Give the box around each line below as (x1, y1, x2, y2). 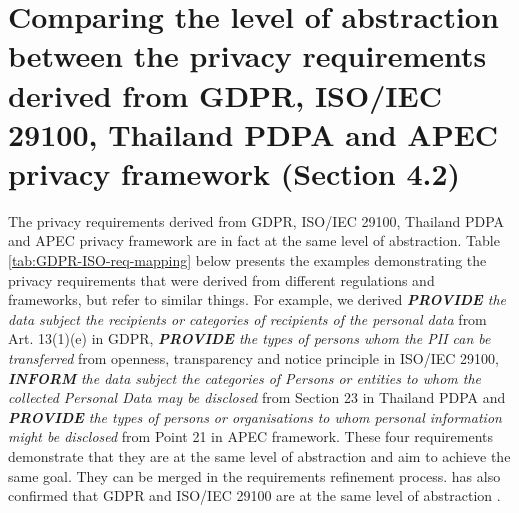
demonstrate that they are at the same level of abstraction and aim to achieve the (8, 446, 511, 466)
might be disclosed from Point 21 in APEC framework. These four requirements (8, 426, 494, 447)
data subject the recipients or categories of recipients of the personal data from (8, 308, 487, 329)
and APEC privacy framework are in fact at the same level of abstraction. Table (8, 230, 500, 251)
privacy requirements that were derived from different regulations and (8, 269, 435, 290)
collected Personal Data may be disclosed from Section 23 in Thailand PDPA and (8, 387, 506, 408)
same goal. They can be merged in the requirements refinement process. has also (8, 465, 501, 486)
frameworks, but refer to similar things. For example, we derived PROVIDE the (8, 289, 506, 310)
